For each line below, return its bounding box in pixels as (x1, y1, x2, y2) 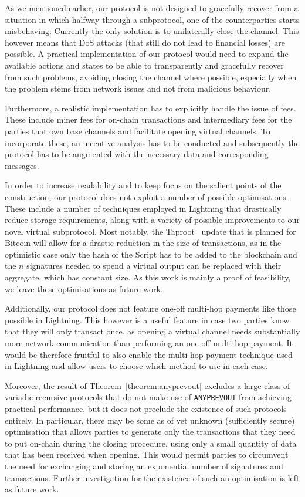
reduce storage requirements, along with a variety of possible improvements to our (5, 214, 300, 226)
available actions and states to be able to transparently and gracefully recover (5, 59, 284, 71)
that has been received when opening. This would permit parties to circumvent (5, 448, 289, 461)
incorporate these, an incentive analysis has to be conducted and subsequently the (5, 136, 300, 148)
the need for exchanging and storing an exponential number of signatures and (5, 460, 283, 472)
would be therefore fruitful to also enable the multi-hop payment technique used (5, 348, 293, 360)
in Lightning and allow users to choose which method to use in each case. (5, 360, 268, 372)
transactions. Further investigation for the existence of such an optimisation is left (5, 471, 300, 484)
